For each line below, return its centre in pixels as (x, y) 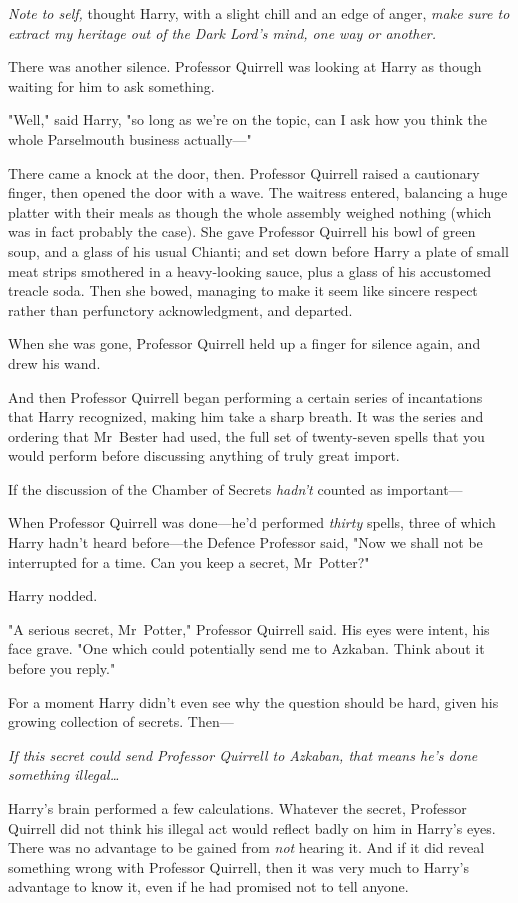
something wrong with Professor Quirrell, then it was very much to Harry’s (238, 866)
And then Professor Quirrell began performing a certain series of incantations (245, 396)
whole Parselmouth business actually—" (130, 138)
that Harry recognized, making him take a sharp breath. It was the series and (246, 416)
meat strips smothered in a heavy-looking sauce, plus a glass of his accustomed (249, 270)
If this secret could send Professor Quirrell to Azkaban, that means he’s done (243, 754)
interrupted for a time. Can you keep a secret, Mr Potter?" (189, 561)
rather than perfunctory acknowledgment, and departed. (180, 309)
